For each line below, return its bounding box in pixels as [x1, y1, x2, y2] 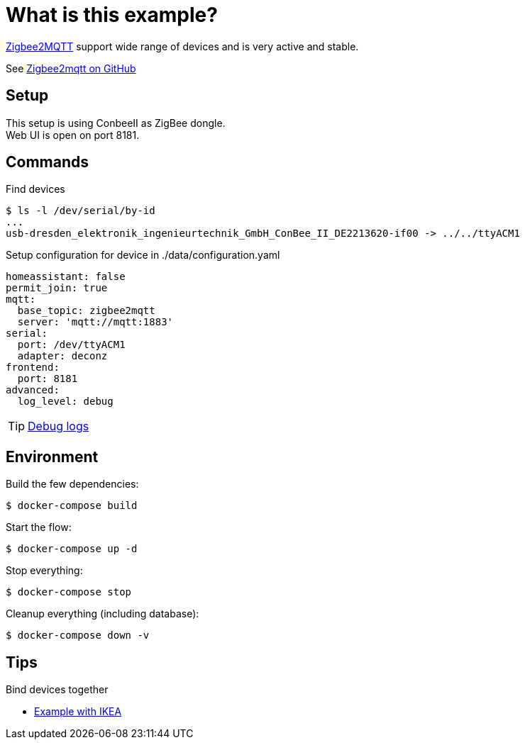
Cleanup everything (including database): [6, 607, 199, 620]
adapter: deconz [17, 350, 108, 362]
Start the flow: [6, 521, 72, 534]
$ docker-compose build [6, 500, 138, 512]
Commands [6, 153, 89, 172]
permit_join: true [6, 282, 108, 294]
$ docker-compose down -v [6, 629, 150, 642]
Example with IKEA [34, 705, 122, 718]
